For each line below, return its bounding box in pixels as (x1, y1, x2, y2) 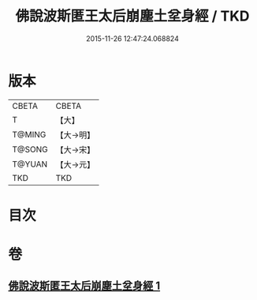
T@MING (12, 129, 47, 140)
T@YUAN (12, 159, 48, 170)
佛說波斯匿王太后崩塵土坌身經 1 (8, 279, 161, 293)
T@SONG (12, 144, 49, 155)
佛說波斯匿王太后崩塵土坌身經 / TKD (15, 7, 250, 25)
